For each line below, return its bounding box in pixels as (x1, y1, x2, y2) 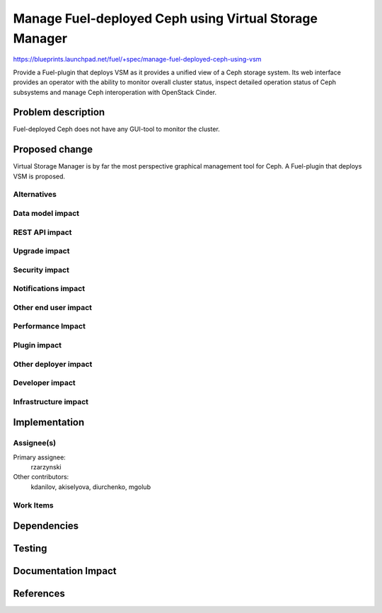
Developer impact (13, 378, 76, 388)
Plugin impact (13, 340, 62, 350)
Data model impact (13, 209, 80, 219)
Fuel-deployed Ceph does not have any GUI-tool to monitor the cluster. (13, 125, 221, 134)
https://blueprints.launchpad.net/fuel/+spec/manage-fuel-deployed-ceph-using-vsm (13, 55, 262, 64)
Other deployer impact (13, 359, 93, 369)
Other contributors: (13, 473, 69, 481)
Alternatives (13, 190, 57, 200)
